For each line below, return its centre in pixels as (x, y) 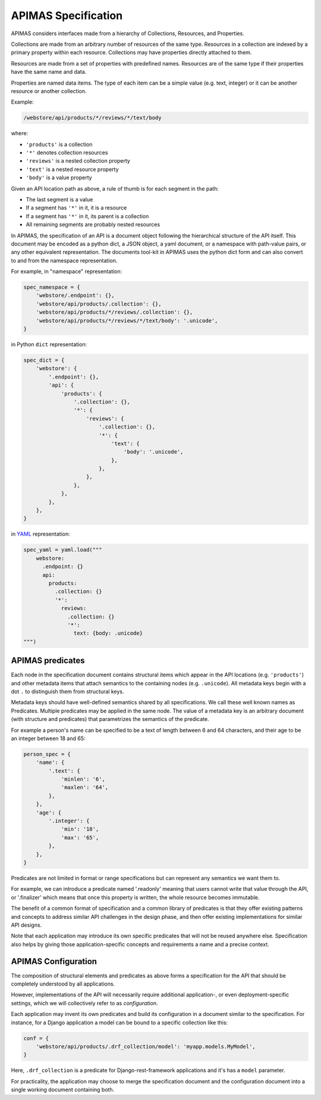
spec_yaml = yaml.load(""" (63, 550)
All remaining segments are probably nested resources (93, 225)
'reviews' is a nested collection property (78, 161)
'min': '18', (80, 829)
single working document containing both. (63, 1090)
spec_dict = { (44, 360)
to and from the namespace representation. (64, 260)
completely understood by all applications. (63, 984)
